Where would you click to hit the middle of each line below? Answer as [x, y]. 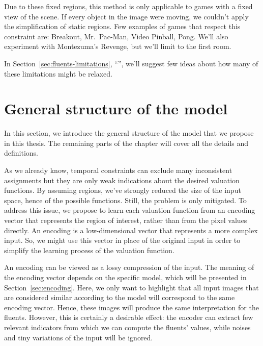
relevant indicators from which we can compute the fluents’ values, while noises [127, 327]
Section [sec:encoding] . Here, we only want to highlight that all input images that [131, 287]
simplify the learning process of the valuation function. [89, 250]
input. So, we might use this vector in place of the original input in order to [122, 240]
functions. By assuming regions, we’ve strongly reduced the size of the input [123, 190]
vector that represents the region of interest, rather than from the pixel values [126, 220]
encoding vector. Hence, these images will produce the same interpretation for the [131, 307]
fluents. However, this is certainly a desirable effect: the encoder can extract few [129, 317]
